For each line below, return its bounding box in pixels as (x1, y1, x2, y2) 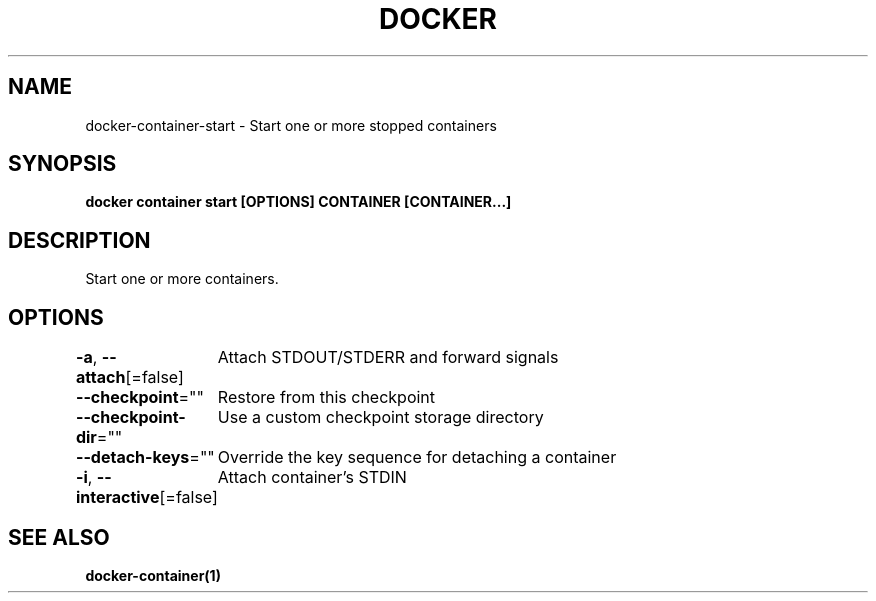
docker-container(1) (85, 566, 221, 584)
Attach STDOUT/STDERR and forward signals (217, 347, 559, 368)
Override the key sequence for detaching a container (217, 447, 617, 468)
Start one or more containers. (85, 270, 279, 288)
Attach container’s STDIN (217, 467, 407, 488)
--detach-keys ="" (75, 447, 215, 468)
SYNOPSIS (8, 151, 117, 177)
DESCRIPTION (8, 227, 151, 253)
